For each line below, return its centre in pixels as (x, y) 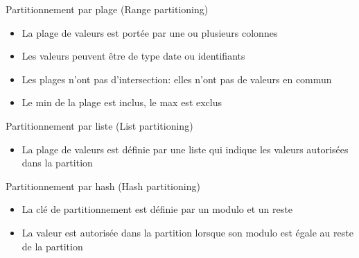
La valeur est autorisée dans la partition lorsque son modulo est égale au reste (187, 232)
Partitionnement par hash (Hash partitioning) (103, 186)
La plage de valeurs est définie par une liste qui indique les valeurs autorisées (185, 149)
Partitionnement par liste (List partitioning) (99, 125)
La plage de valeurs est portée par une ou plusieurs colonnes (150, 32)
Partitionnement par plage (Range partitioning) (107, 9)
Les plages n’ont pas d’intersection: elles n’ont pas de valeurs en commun (177, 79)
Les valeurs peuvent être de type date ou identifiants (133, 56)
